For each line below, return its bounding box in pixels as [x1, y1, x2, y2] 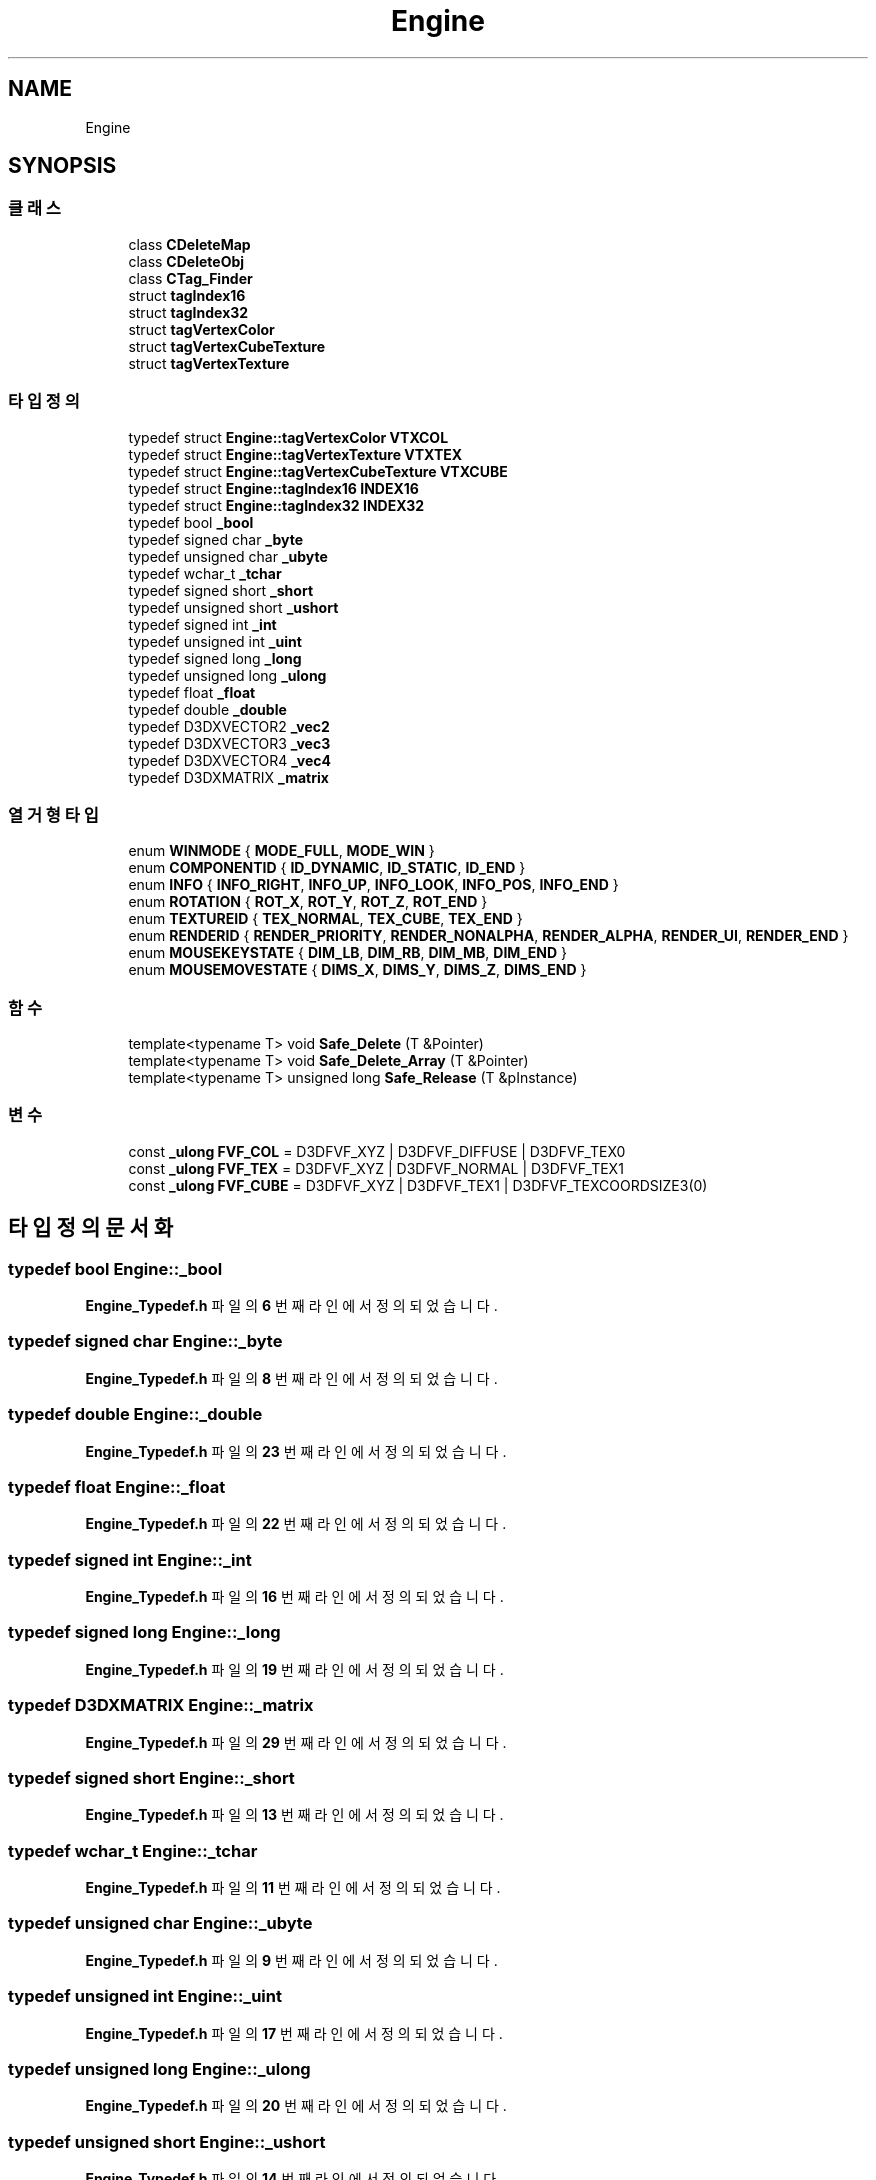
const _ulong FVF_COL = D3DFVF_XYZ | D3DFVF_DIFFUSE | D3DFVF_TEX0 [128, 1142, 626, 1160]
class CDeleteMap [128, 235, 251, 253]
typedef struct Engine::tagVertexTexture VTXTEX [128, 445, 463, 463]
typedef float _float [128, 683, 256, 701]
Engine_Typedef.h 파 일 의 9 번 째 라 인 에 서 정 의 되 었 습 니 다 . [85, 1951, 498, 1969]
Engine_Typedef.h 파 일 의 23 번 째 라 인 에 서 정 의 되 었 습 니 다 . [85, 1442, 507, 1460]
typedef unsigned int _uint [128, 632, 302, 650]
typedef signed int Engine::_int [8, 1549, 252, 1570]
